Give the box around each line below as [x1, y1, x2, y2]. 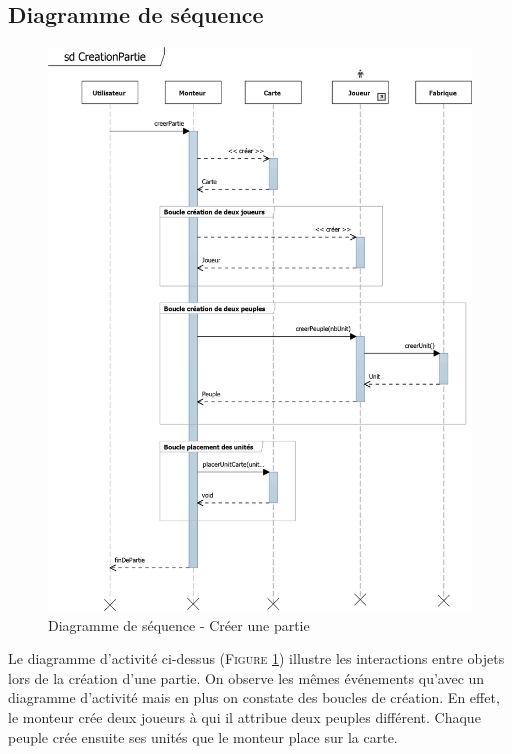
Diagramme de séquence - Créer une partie [48, 614, 310, 635]
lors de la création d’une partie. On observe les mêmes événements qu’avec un [8, 667, 485, 688]
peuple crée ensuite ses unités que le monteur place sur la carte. [8, 726, 398, 747]
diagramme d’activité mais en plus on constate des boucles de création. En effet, [8, 687, 500, 708]
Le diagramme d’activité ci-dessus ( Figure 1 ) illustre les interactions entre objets [8, 648, 505, 669]
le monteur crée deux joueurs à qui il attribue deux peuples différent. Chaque [8, 707, 481, 728]
